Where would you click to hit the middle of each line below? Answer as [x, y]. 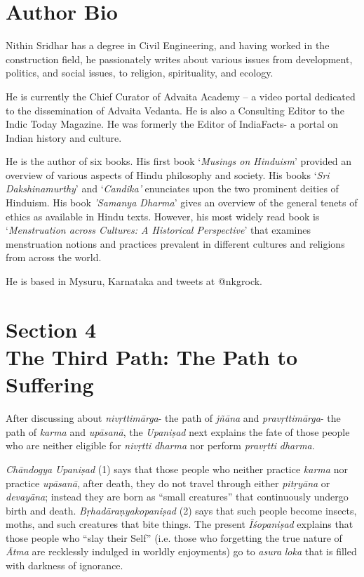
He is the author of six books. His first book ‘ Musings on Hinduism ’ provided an [178, 161]
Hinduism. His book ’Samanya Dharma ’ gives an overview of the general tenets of [182, 203]
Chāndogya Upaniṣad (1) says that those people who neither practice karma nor [177, 469]
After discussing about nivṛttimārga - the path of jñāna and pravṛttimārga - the [173, 418]
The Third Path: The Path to [151, 357]
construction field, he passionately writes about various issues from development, [179, 59]
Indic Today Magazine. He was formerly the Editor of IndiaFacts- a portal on [172, 124]
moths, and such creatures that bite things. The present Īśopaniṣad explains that [180, 524]
